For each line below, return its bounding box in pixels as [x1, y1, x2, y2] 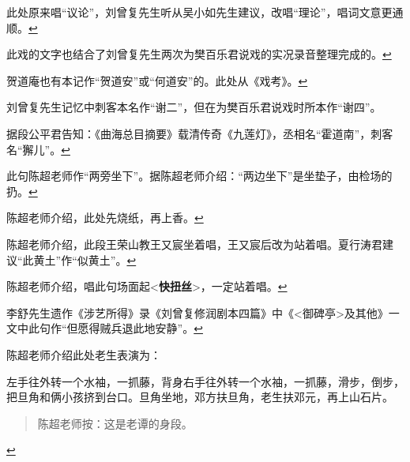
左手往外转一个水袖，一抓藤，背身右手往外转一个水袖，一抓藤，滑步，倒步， [6, 373, 404, 389]
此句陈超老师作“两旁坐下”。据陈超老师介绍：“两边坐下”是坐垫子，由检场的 [6, 167, 393, 184]
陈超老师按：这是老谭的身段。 [37, 415, 193, 431]
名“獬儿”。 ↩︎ [6, 141, 70, 157]
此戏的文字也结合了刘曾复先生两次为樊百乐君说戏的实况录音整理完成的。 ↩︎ [6, 46, 392, 62]
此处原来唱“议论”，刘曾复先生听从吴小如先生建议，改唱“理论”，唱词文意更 [6, 4, 393, 20]
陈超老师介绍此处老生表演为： [6, 346, 161, 362]
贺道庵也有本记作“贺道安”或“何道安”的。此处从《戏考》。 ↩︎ [6, 72, 308, 88]
